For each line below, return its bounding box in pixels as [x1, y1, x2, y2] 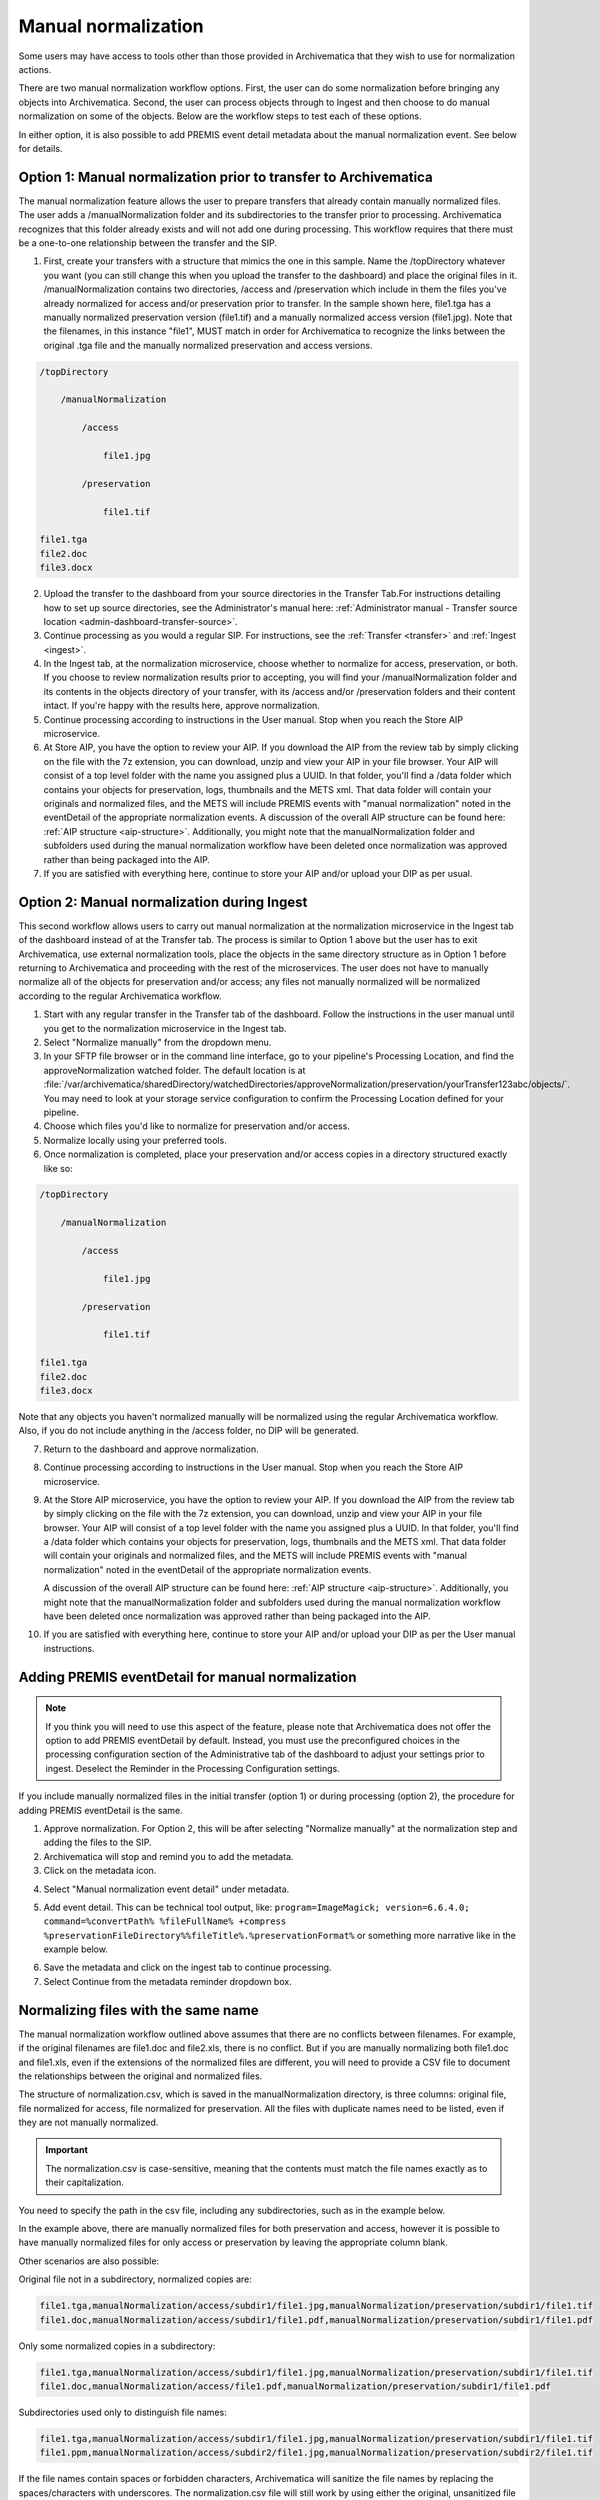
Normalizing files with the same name [18, 2001, 259, 2019]
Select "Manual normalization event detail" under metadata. [43, 1883, 290, 1895]
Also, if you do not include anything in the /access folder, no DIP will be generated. [18, 1425, 359, 1437]
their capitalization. [45, 2176, 125, 2189]
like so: [43, 1162, 74, 1174]
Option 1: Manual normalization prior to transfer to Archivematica [18, 168, 434, 185]
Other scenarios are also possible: [18, 2255, 160, 2267]
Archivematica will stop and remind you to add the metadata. [43, 1850, 294, 1862]
